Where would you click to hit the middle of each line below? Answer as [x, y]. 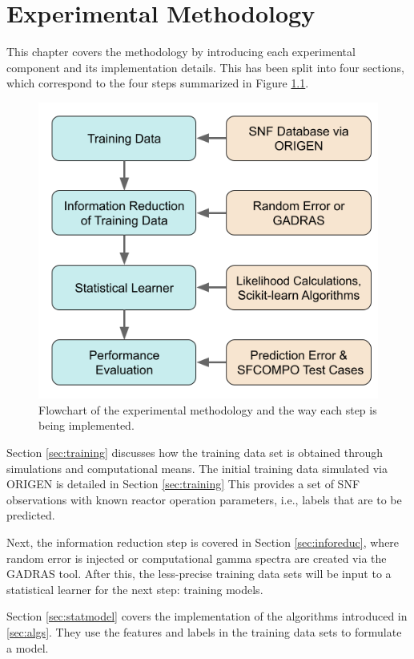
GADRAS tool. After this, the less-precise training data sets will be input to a [199, 574]
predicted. [31, 515]
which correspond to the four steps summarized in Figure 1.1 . [158, 83]
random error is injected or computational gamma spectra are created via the [197, 558]
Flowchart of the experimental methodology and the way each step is [208, 409]
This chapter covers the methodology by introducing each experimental [181, 52]
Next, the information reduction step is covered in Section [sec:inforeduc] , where [203, 542]
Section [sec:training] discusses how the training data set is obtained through [195, 453]
